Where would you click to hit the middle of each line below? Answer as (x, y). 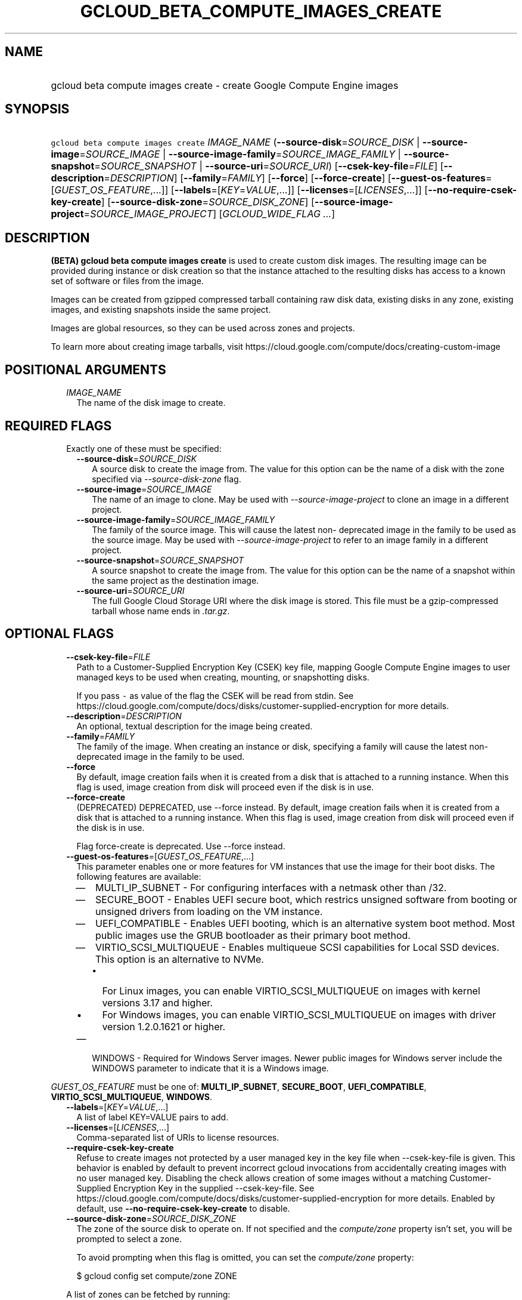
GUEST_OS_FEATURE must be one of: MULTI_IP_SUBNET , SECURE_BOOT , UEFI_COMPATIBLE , (239, 1086)
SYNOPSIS (37, 109)
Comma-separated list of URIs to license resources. (178, 1137)
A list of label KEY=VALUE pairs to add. (153, 1117)
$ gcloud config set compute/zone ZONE (157, 1276)
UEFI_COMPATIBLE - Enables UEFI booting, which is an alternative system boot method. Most (305, 923)
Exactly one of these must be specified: (144, 448)
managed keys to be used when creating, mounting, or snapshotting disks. (223, 677)
